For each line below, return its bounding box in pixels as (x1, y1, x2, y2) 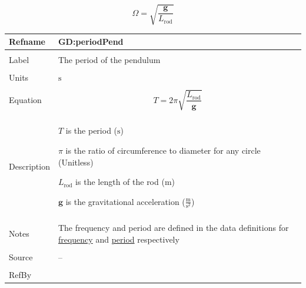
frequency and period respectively (58, 233, 179, 245)
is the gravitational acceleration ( (65, 195, 185, 207)
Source (9, 251, 33, 263)
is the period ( (65, 124, 118, 137)
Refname (9, 35, 45, 48)
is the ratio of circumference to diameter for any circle (65, 144, 261, 156)
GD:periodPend (58, 35, 124, 48)
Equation (9, 94, 42, 106)
